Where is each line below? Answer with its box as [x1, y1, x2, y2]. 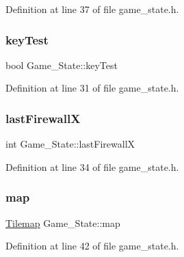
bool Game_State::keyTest [5, 57, 118, 72]
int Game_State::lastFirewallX [5, 137, 135, 151]
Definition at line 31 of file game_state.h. [5, 81, 179, 95]
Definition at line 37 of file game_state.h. [5, 2, 179, 16]
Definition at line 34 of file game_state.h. [5, 159, 179, 174]
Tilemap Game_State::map [5, 215, 120, 230]
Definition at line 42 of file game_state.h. [5, 239, 179, 253]
